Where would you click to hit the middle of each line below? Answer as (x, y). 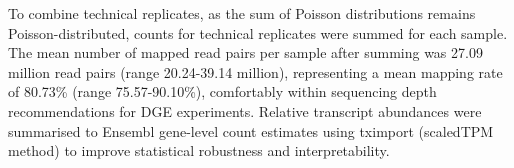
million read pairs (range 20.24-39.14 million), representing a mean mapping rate (255, 71)
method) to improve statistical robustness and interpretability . (199, 150)
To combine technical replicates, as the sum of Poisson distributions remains (242, 13)
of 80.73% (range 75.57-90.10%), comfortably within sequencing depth (222, 91)
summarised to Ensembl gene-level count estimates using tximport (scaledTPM (251, 130)
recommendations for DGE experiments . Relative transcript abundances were (245, 110)
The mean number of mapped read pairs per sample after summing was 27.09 (245, 52)
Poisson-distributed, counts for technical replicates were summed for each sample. (258, 32)
